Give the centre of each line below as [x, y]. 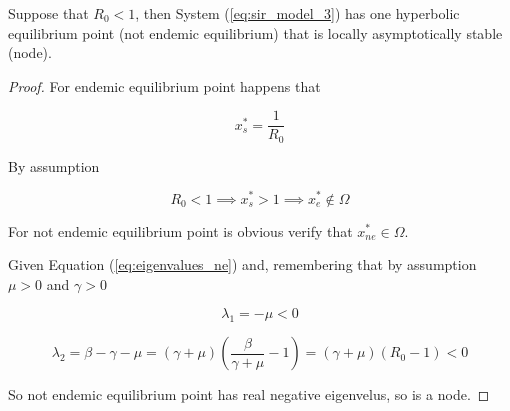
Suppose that [48, 13]
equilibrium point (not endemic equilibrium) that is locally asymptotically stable [255, 32]
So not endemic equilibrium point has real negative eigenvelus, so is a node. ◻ [249, 394]
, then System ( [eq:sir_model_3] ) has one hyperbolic [297, 13]
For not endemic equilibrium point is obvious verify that [180, 230]
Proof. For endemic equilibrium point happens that [164, 85]
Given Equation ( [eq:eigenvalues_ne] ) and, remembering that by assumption [242, 264]
